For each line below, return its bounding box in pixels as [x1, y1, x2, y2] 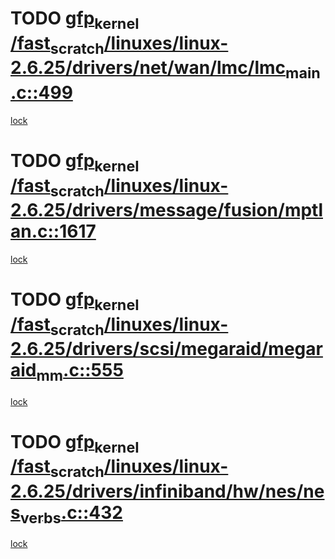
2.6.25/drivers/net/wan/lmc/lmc [10, 57, 287, 79]
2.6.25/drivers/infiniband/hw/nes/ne [10, 480, 325, 502]
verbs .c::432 [19, 501, 123, 527]
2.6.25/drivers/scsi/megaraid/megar [10, 338, 323, 361]
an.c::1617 [10, 220, 97, 243]
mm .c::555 [36, 359, 124, 385]
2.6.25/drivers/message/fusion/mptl [10, 199, 323, 222]
